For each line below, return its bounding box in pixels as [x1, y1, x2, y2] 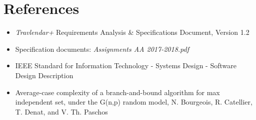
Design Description [15, 70, 73, 80]
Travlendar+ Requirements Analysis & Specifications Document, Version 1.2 [15, 27, 249, 37]
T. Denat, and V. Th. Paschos [15, 106, 108, 117]
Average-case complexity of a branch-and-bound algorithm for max [15, 87, 220, 97]
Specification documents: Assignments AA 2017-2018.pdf [15, 43, 189, 54]
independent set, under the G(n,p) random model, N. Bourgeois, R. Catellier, [15, 97, 252, 107]
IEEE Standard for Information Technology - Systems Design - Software [15, 60, 236, 71]
